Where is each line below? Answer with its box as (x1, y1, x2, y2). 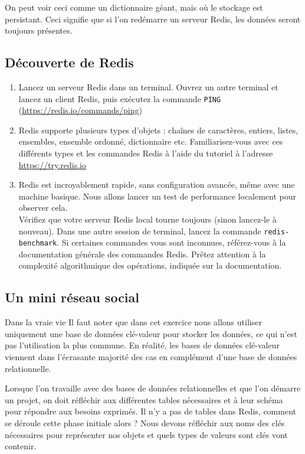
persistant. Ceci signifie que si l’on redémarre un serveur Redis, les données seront (5, 12, 301, 25)
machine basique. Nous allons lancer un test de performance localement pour (18, 190, 297, 202)
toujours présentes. (5, 24, 73, 37)
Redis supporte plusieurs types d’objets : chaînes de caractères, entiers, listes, (18, 123, 299, 136)
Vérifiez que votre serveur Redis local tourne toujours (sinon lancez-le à (18, 213, 277, 225)
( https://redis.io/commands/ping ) (18, 104, 142, 116)
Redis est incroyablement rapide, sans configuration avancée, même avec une (18, 178, 295, 191)
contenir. (5, 440, 37, 452)
